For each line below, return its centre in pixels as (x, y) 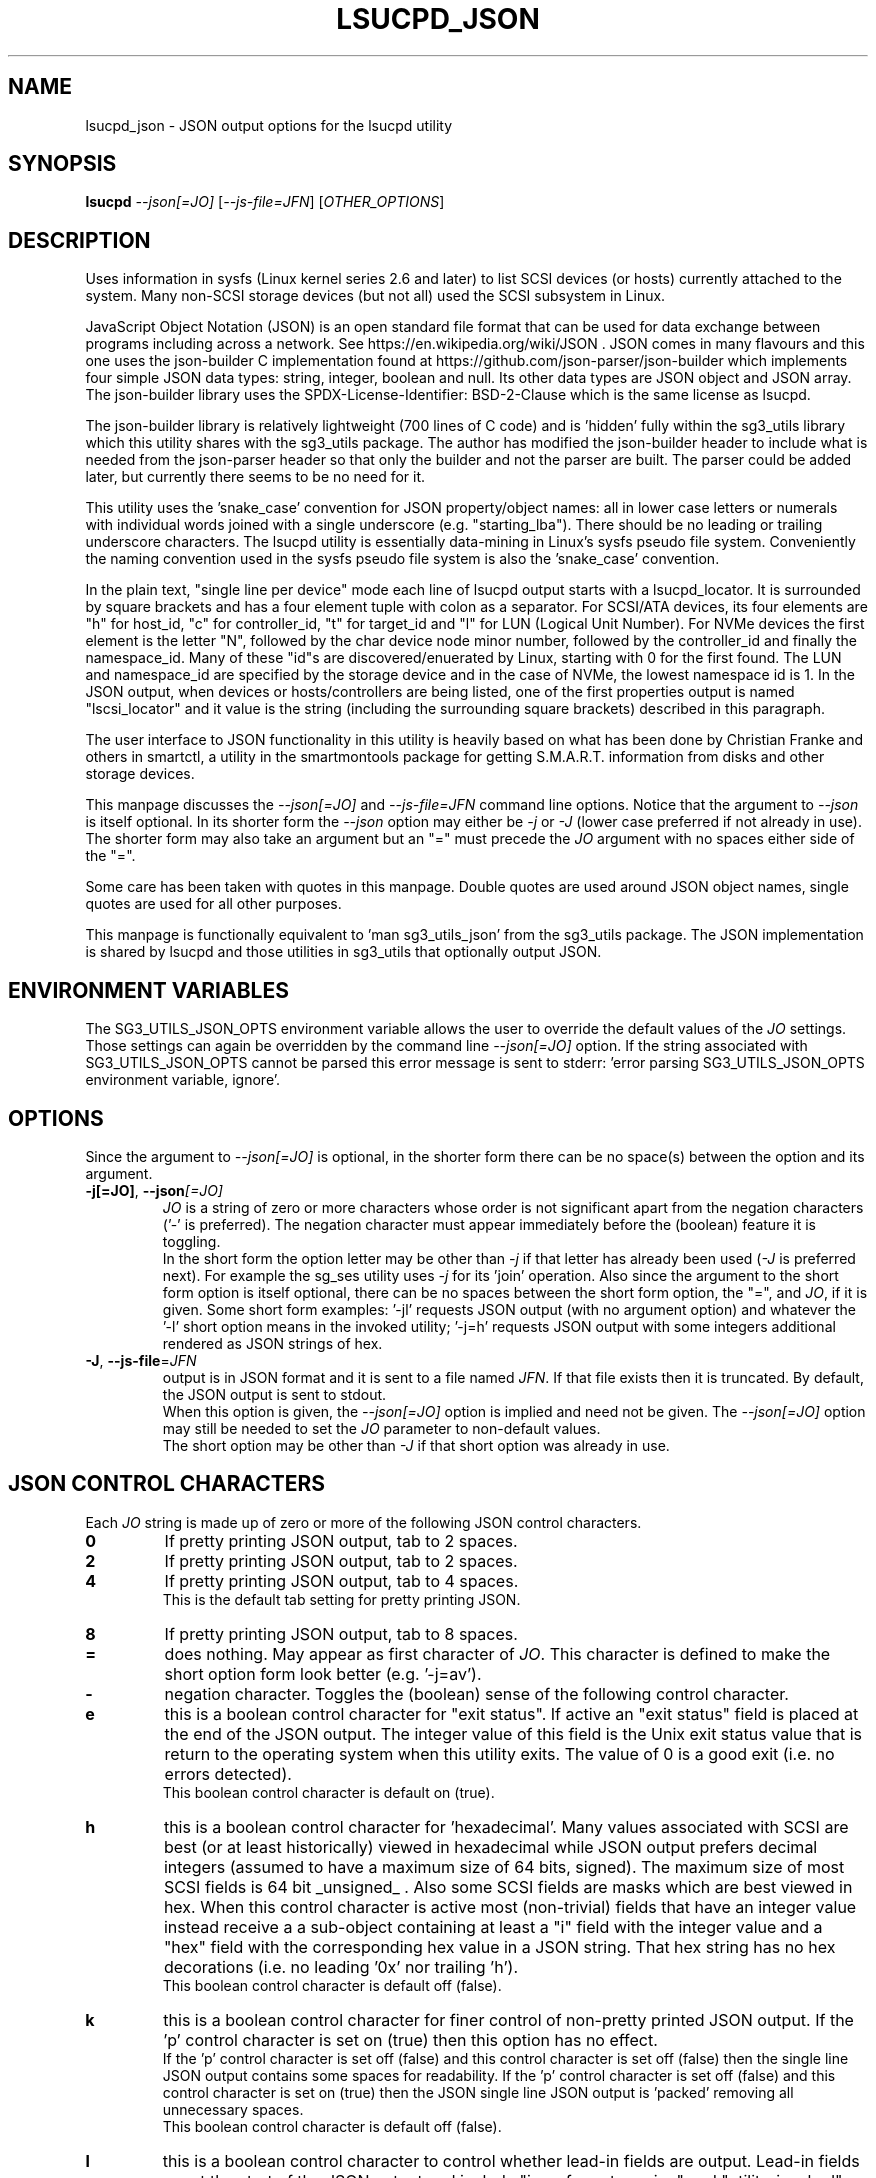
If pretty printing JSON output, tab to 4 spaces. (341, 1580)
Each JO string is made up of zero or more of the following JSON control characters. (363, 1522)
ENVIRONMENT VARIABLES (148, 990)
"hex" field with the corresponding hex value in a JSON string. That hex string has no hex (499, 1946)
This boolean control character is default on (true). (328, 1792)
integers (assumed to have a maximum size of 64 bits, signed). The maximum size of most (504, 1866)
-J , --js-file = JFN (141, 1360)
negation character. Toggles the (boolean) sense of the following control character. (476, 1693)
